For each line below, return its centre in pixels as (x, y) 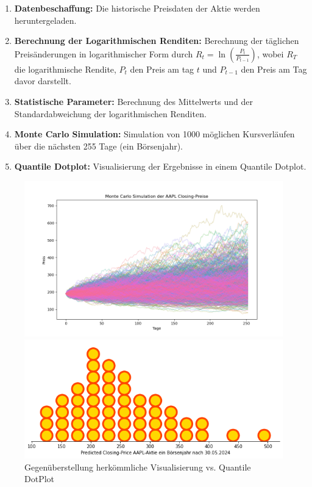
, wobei (270, 53)
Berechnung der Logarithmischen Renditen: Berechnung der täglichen (157, 41)
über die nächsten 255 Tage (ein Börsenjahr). (98, 146)
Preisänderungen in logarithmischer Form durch (104, 53)
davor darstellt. (43, 81)
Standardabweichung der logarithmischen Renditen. (110, 113)
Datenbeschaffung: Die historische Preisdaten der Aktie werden (137, 8)
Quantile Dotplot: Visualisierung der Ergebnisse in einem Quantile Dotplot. (160, 166)
